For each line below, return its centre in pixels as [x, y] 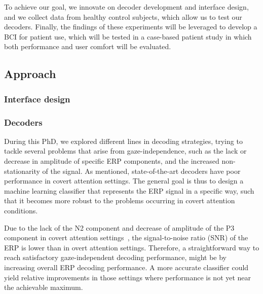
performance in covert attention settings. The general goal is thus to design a [124, 181]
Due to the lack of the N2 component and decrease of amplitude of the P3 [119, 227]
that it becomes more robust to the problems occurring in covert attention [120, 200]
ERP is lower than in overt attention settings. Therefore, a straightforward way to [132, 247]
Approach [30, 74]
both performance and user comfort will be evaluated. [88, 46]
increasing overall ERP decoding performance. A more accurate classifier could [126, 267]
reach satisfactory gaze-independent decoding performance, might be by [115, 257]
